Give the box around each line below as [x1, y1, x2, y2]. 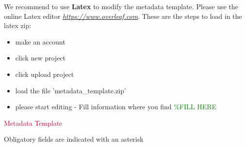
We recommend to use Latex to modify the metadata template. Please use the [4, 1, 238, 11]
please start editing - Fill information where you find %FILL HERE [15, 102, 216, 112]
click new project [15, 53, 66, 63]
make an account [15, 36, 65, 46]
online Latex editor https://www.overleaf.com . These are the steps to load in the [4, 11, 242, 21]
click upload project [15, 69, 74, 79]
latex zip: [4, 20, 31, 30]
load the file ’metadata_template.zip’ [15, 85, 126, 95]
